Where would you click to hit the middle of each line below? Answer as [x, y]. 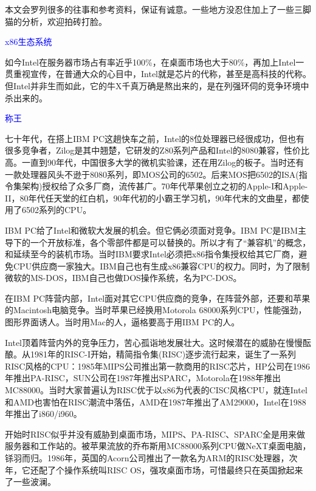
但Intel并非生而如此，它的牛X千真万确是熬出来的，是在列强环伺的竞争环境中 [157, 85]
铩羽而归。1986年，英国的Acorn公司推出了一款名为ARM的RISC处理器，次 [151, 458]
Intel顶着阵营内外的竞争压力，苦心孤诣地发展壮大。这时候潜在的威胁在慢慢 [154, 342]
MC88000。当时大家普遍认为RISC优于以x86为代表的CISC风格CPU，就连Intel [156, 390]
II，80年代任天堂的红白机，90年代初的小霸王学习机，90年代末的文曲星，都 [153, 198]
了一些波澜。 [30, 482]
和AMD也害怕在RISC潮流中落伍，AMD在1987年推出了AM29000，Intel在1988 [156, 401]
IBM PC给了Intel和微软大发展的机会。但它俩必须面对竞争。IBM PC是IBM [152, 230]
